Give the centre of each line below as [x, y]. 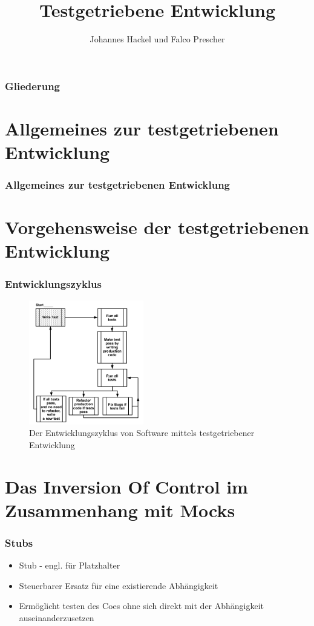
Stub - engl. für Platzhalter [70, 565]
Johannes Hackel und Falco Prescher [157, 39]
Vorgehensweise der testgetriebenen [157, 227]
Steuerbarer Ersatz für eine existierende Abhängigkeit [119, 585]
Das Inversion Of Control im [126, 486]
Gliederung [32, 86]
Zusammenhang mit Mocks [120, 510]
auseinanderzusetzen [57, 617]
